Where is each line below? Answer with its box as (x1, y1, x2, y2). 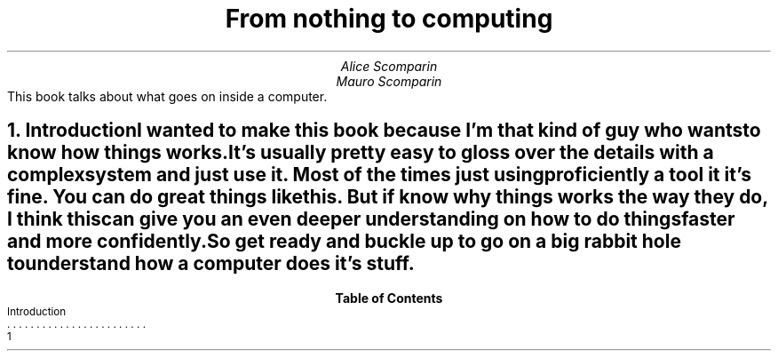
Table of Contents (335, 290, 443, 306)
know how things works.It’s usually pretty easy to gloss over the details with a (7, 141, 714, 164)
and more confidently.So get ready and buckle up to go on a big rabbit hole (7, 230, 681, 253)
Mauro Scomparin (336, 73, 442, 89)
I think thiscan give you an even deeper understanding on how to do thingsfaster (7, 208, 735, 231)
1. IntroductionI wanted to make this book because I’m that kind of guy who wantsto (7, 119, 761, 142)
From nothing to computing (225, 4, 553, 34)
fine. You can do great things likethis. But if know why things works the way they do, (7, 186, 768, 209)
